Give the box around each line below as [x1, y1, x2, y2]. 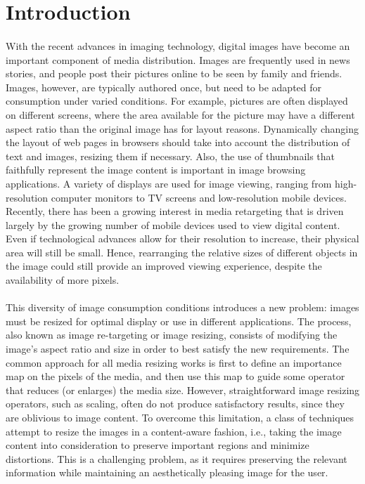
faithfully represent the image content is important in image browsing [6, 162, 306, 177]
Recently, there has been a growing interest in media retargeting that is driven [6, 204, 344, 218]
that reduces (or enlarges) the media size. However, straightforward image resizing [6, 382, 360, 397]
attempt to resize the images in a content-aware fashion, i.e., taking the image [6, 424, 342, 438]
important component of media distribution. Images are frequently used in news [6, 52, 350, 67]
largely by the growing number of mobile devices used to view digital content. [6, 217, 340, 232]
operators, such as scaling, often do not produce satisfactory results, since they [6, 396, 345, 411]
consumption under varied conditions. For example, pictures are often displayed [6, 93, 348, 108]
